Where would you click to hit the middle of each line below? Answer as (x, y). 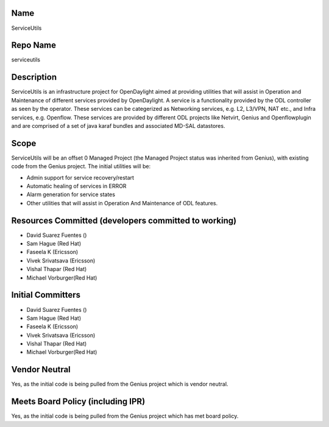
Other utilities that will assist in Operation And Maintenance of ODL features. (122, 203)
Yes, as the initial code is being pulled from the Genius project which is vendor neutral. (120, 384)
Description (34, 77)
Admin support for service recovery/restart (80, 177)
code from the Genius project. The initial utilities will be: (81, 166)
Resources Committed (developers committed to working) (124, 220)
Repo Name (34, 45)
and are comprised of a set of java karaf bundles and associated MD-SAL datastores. (118, 125)
